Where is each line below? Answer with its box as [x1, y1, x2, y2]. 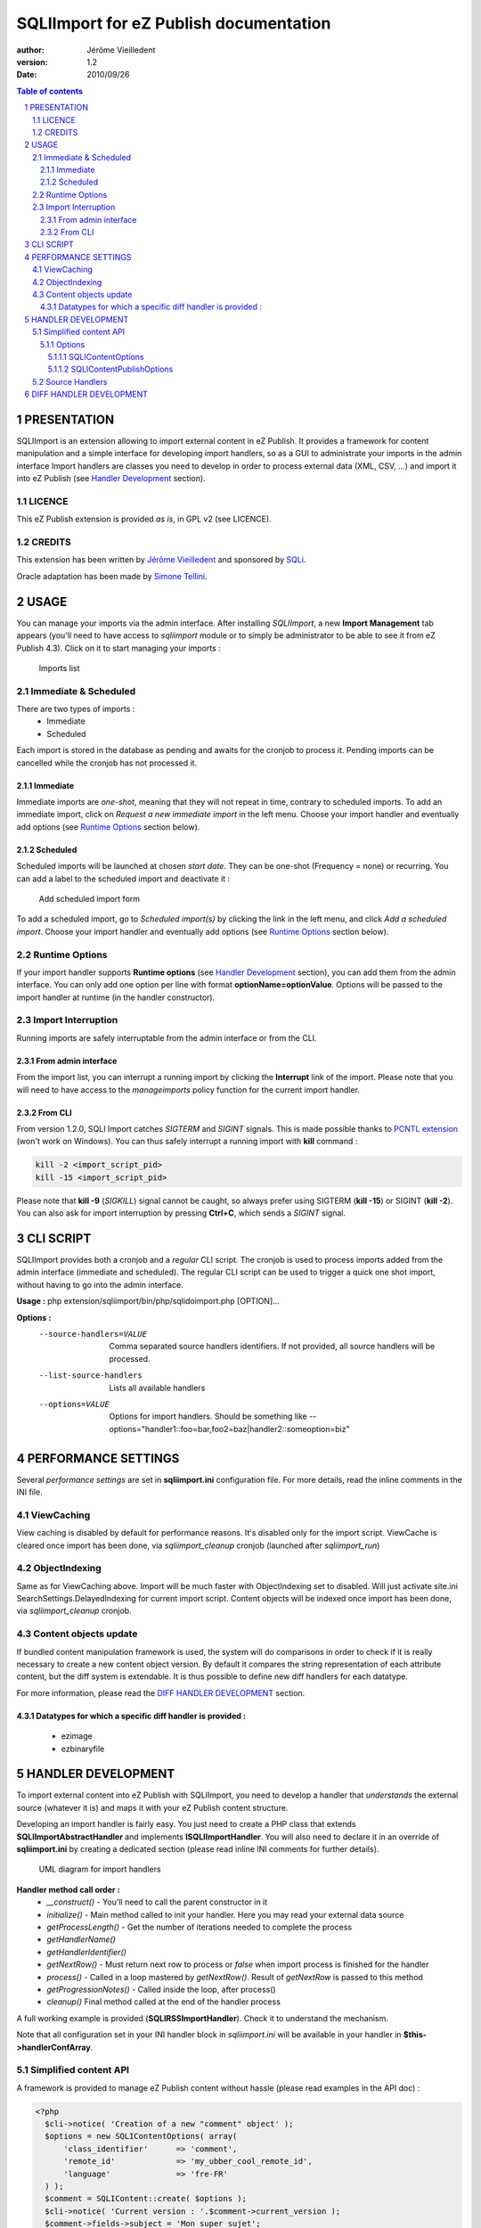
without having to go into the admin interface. [16, 1279, 184, 1290]
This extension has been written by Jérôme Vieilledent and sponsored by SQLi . [16, 554, 306, 565]
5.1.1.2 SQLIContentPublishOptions [47, 364, 174, 374]
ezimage [61, 1731, 93, 1741]
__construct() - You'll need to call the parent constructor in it [46, 1896, 268, 1907]
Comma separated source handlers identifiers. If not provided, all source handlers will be [109, 1341, 436, 1352]
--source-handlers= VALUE [38, 1329, 147, 1339]
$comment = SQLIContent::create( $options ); [45, 2193, 247, 2204]
